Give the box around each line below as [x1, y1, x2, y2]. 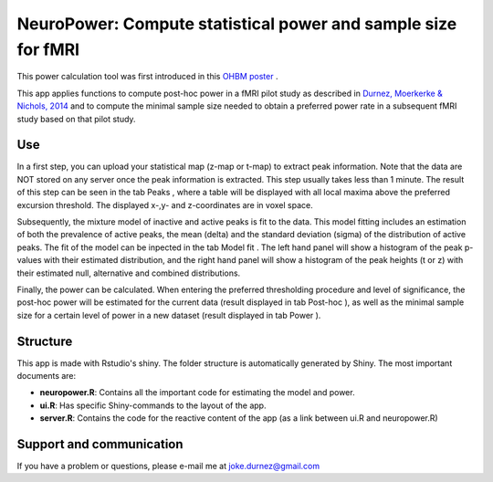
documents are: [16, 371, 77, 382]
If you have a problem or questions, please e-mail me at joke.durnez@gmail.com [16, 461, 320, 472]
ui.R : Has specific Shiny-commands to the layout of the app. [39, 400, 267, 411]
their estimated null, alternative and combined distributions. [16, 267, 241, 278]
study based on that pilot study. [16, 113, 136, 124]
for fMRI [16, 39, 80, 59]
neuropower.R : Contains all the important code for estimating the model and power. [39, 387, 355, 398]
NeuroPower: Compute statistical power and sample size [16, 14, 457, 34]
